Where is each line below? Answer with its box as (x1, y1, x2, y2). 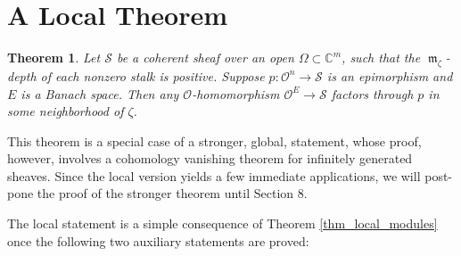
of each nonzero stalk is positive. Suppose (40, 66, 265, 85)
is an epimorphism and (326, 66, 453, 85)
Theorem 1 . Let (7, 48, 101, 67)
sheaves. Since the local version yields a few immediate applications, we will (7, 166, 421, 185)
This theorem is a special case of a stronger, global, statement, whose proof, (7, 131, 422, 150)
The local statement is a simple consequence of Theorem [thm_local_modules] (7, 214, 438, 233)
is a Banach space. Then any (21, 84, 179, 103)
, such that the (342, 48, 421, 67)
